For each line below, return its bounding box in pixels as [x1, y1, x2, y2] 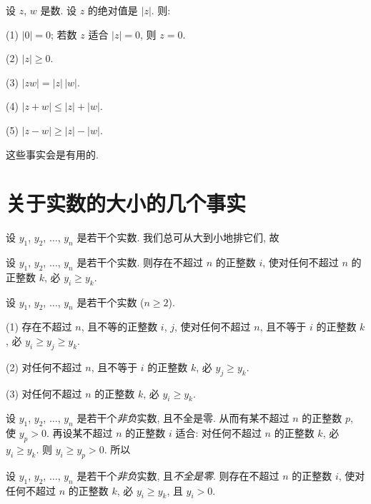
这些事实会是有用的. [6, 146, 99, 161]
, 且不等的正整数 [81, 319, 158, 334]
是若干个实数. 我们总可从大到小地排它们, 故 [76, 230, 280, 245]
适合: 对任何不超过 [175, 425, 262, 440]
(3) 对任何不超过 [6, 385, 82, 400]
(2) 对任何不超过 [6, 359, 82, 374]
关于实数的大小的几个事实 [6, 188, 247, 218]
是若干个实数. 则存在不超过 [76, 255, 203, 270]
